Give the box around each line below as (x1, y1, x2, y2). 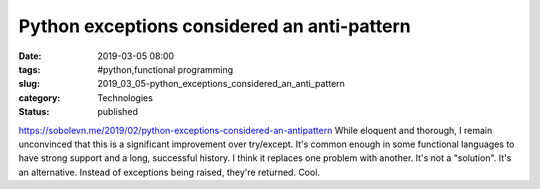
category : (18, 91, 61, 104)
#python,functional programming (97, 63, 234, 75)
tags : (18, 63, 41, 75)
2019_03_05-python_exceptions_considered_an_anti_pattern (97, 78, 345, 90)
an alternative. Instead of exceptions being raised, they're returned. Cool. (18, 166, 320, 178)
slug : (18, 78, 40, 90)
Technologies (97, 91, 154, 104)
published (97, 106, 139, 118)
